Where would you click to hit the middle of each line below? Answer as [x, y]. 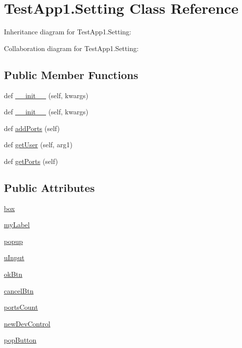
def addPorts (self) [32, 128]
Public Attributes [49, 187]
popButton [20, 340]
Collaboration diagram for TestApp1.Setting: [71, 48]
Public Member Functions [71, 74]
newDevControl [27, 323]
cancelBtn [19, 290]
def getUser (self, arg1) [38, 145]
